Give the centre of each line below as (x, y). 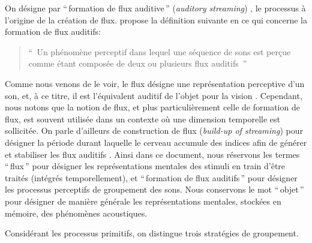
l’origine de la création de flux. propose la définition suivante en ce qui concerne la (156, 19)
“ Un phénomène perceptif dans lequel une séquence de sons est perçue (160, 51)
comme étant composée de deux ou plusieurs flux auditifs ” (138, 63)
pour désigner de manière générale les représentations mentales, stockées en (143, 201)
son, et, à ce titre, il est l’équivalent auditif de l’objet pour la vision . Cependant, (154, 95)
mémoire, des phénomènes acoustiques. (76, 213)
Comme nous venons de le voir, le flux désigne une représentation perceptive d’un (155, 83)
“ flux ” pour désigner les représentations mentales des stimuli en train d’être (145, 166)
